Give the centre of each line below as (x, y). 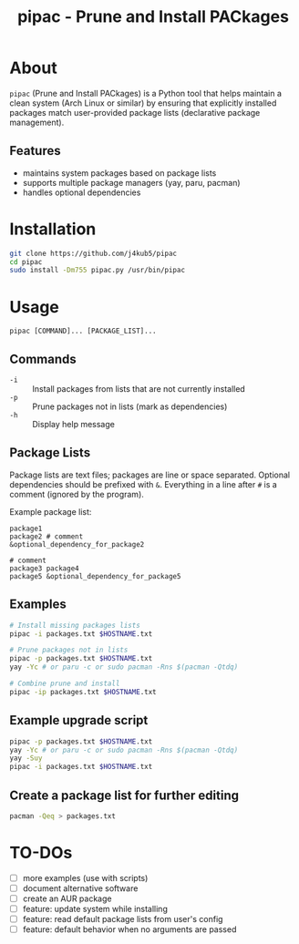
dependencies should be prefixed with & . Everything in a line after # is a (144, 484)
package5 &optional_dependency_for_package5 (95, 576)
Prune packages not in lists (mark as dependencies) (130, 406)
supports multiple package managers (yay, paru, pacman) (131, 182)
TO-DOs (41, 853)
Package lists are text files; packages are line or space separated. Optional (149, 475)
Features (35, 151)
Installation (53, 229)
